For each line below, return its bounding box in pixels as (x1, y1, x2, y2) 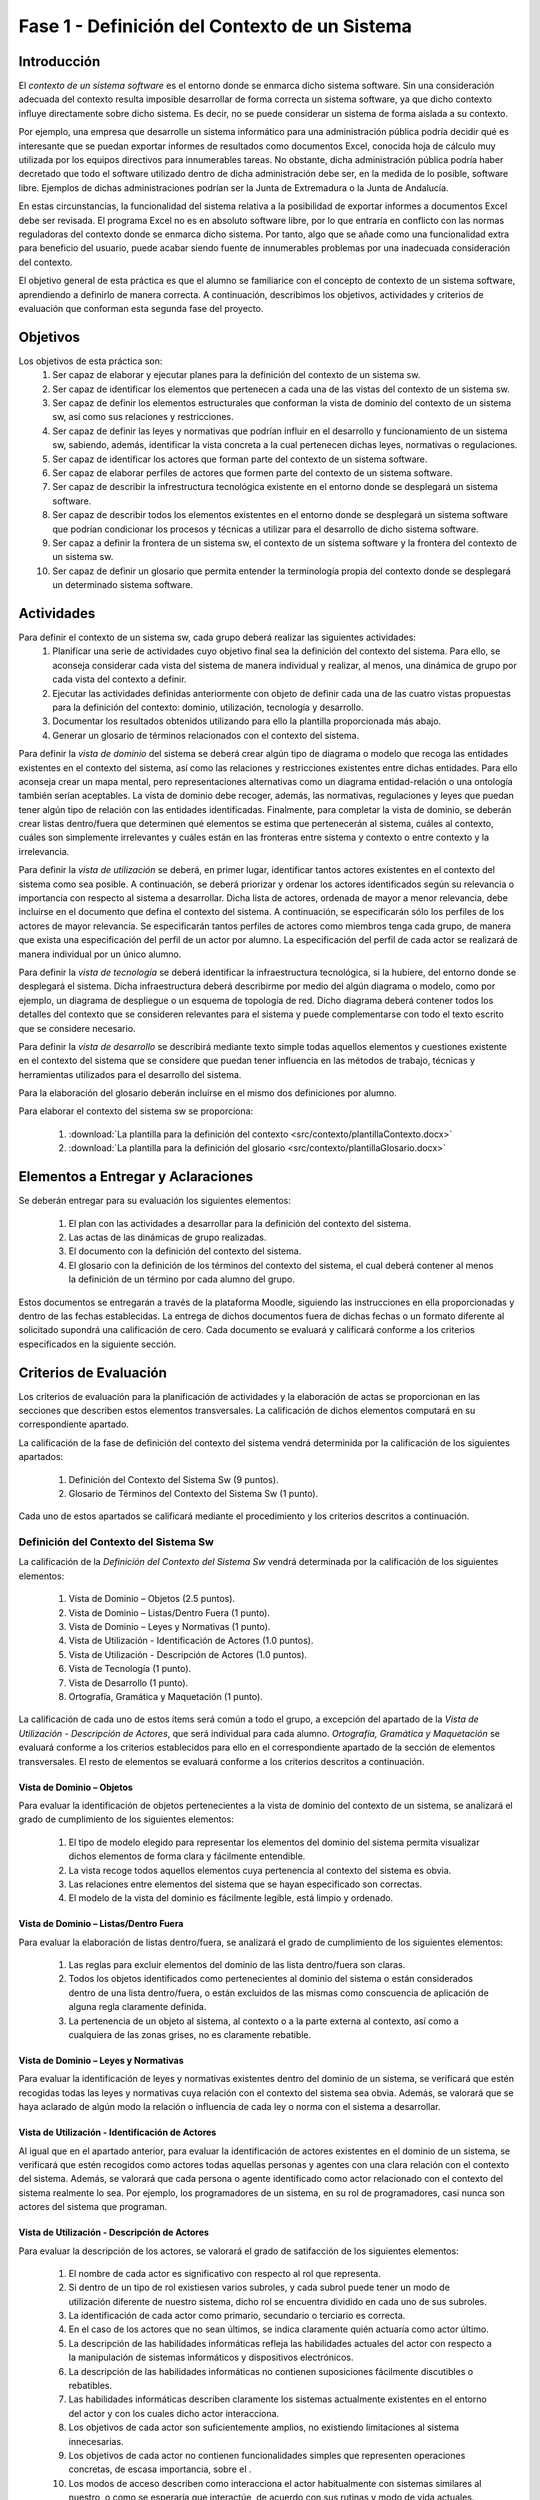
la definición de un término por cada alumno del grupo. (68, 1273, 295, 1285)
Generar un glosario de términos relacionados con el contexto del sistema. (52, 729, 360, 741)
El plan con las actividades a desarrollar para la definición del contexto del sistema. (68, 1217, 412, 1229)
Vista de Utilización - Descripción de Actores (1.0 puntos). (68, 1648, 308, 1660)
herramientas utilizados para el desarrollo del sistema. (18, 1068, 242, 1080)
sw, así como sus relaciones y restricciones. (52, 411, 234, 423)
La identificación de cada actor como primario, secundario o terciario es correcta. (68, 2310, 406, 2322)
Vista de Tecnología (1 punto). (68, 1663, 192, 1675)
